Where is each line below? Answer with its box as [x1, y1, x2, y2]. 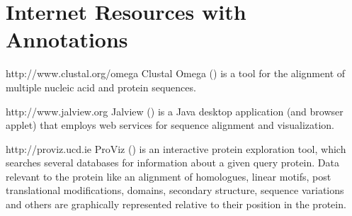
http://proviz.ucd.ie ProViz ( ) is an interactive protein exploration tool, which [6, 141, 346, 156]
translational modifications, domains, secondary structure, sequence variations [6, 183, 344, 198]
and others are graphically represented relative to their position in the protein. [6, 197, 346, 212]
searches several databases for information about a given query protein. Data [6, 155, 339, 170]
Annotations [6, 25, 128, 54]
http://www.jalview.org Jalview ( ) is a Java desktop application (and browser [6, 103, 344, 118]
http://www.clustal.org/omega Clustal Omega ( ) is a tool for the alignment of [6, 66, 346, 81]
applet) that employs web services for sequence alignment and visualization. [6, 118, 335, 132]
